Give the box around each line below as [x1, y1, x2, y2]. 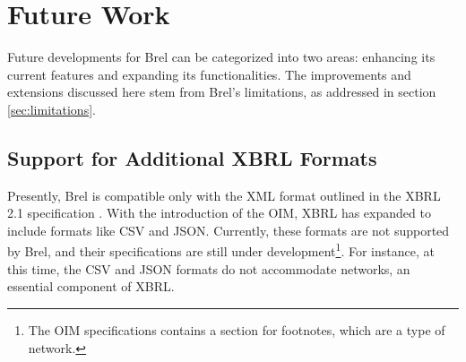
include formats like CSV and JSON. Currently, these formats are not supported [7, 220, 450, 239]
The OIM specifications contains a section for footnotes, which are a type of [28, 320, 445, 339]
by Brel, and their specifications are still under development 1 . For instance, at [7, 239, 435, 261]
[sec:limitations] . [7, 99, 96, 118]
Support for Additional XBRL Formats [7, 143, 377, 171]
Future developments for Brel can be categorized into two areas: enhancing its [7, 47, 436, 66]
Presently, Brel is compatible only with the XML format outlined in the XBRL [7, 185, 441, 204]
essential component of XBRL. [7, 277, 175, 296]
